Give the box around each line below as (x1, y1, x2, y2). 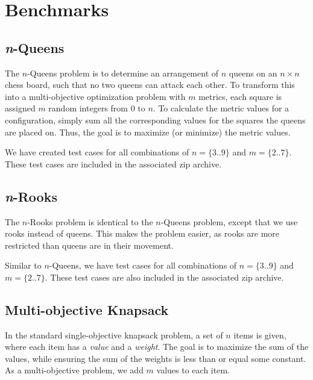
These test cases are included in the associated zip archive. (5, 157, 222, 170)
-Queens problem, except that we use (160, 215, 298, 228)
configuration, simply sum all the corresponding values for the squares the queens (5, 113, 306, 126)
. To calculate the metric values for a (153, 102, 289, 114)
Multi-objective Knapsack (5, 300, 169, 319)
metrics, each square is (198, 90, 282, 102)
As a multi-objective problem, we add (5, 364, 144, 376)
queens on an (229, 66, 277, 79)
